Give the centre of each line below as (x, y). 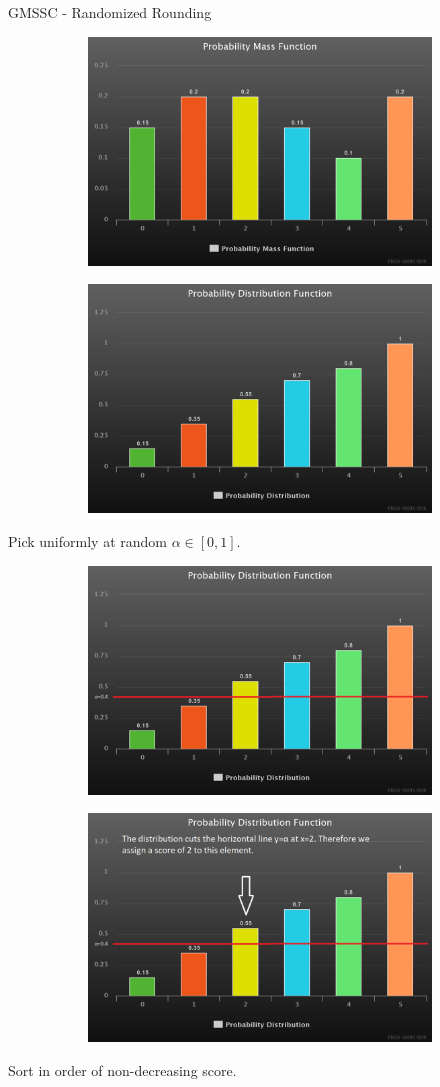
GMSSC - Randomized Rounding (110, 12)
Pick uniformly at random (87, 541)
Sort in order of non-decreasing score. (122, 1070)
